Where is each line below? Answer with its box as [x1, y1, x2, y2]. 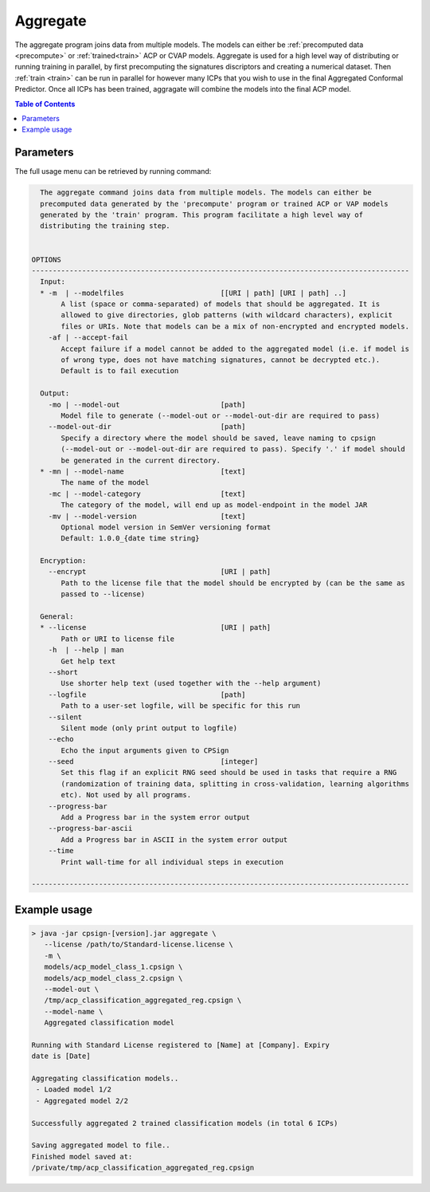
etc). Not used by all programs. [61, 790, 191, 800]
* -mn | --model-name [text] [40, 466, 246, 476]
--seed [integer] [48, 757, 259, 766]
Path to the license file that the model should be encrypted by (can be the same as [61, 578, 405, 588]
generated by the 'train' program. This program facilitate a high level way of [40, 210, 364, 219]
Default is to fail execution [61, 367, 179, 376]
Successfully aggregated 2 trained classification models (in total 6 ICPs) [31, 1119, 338, 1127]
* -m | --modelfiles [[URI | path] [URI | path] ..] [40, 288, 346, 297]
